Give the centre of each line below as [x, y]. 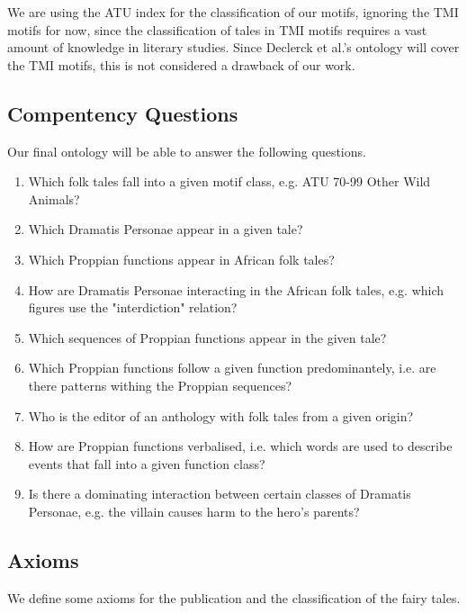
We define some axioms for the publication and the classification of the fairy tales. [234, 597]
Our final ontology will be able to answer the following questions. [187, 151]
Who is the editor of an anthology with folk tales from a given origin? [221, 415]
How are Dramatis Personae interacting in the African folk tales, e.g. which [236, 289]
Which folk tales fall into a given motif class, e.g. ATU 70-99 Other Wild [229, 181]
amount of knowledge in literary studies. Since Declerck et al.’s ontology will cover [233, 47]
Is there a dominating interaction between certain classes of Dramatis [220, 494]
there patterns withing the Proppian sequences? [160, 385]
